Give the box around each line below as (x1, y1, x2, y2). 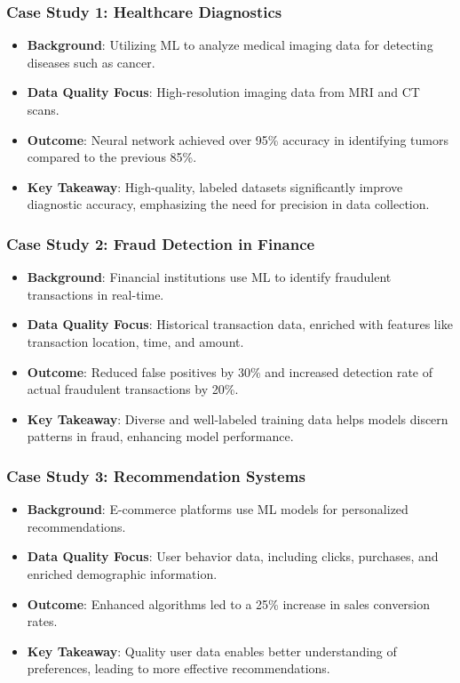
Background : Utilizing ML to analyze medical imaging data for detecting (27, 36, 433, 54)
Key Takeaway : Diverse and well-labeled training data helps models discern (27, 409, 448, 428)
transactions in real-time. (27, 285, 164, 303)
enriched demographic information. (27, 564, 218, 583)
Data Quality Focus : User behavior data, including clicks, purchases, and (27, 547, 439, 566)
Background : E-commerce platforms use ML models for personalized (27, 500, 408, 518)
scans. (27, 100, 59, 118)
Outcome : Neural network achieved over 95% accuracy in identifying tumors (27, 130, 449, 149)
